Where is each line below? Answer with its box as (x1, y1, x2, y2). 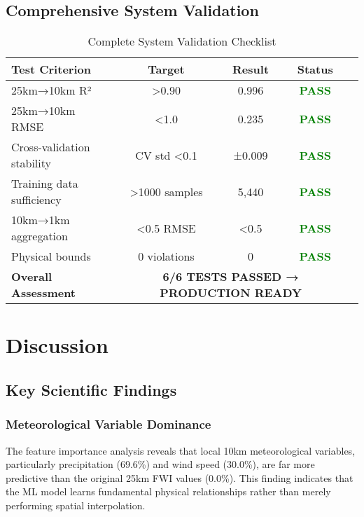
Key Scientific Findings (6, 378, 177, 400)
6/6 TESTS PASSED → (162, 268, 299, 285)
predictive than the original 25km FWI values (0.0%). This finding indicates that (6, 470, 353, 485)
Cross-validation (11, 139, 90, 156)
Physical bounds (11, 248, 91, 265)
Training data (11, 175, 78, 192)
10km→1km (11, 212, 70, 228)
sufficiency (11, 191, 62, 208)
